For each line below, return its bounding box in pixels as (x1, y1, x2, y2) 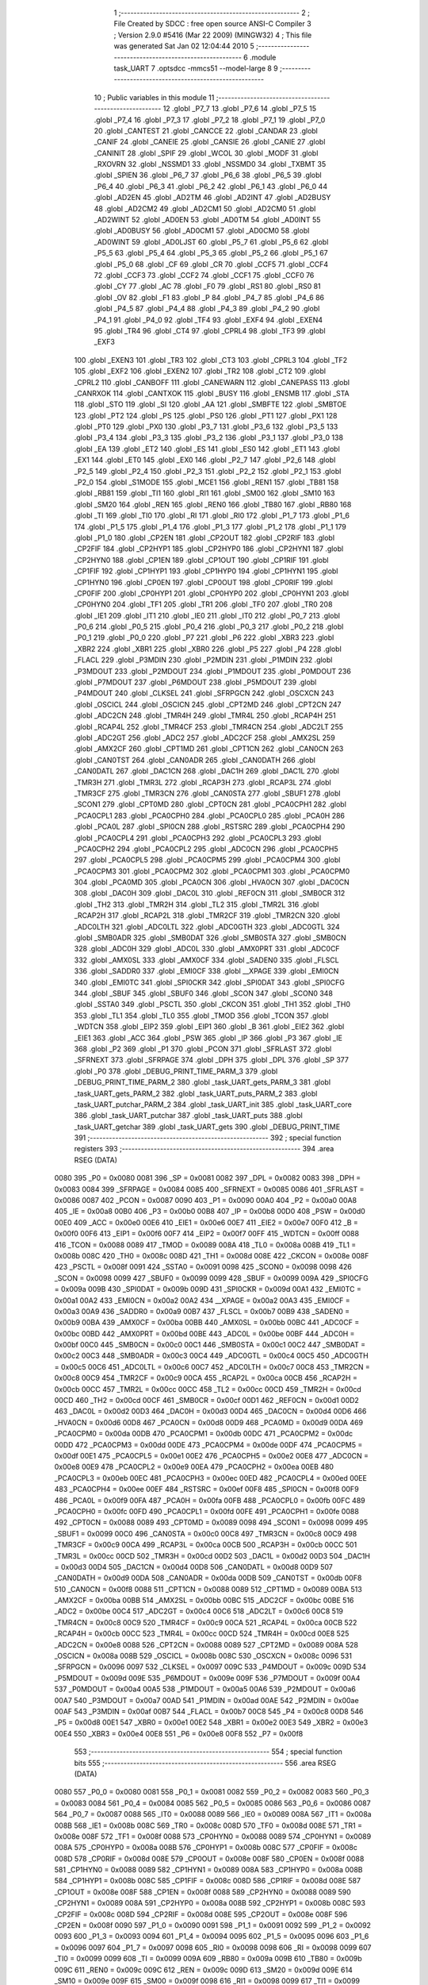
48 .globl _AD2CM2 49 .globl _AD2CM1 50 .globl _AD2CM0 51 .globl (94, 203, 316, 214)
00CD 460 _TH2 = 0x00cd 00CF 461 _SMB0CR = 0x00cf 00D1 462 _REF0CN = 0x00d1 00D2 (54, 1396, 360, 1405)
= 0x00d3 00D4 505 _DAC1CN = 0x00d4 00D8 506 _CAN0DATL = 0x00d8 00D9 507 (54, 1562, 333, 1571)
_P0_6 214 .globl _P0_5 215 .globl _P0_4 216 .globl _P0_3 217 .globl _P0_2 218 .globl (74, 622, 344, 631)
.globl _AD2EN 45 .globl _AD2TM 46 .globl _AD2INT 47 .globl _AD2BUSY (94, 193, 331, 202)
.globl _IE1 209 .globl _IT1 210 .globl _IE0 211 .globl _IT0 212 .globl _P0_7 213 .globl (74, 611, 341, 620)
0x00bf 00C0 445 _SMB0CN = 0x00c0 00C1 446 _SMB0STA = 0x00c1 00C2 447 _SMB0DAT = (54, 1340, 366, 1350)
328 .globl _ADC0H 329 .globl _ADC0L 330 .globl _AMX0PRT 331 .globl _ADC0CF (74, 944, 340, 954)
